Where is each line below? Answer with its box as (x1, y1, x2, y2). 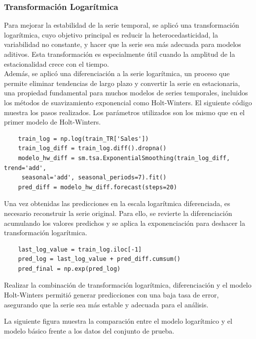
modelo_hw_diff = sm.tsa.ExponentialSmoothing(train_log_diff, (18, 154, 230, 162)
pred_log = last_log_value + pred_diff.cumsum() (18, 255, 181, 263)
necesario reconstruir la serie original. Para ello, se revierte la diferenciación (4, 208, 232, 218)
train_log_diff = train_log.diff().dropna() (18, 145, 167, 152)
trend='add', (4, 164, 46, 171)
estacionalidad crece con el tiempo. (4, 58, 109, 69)
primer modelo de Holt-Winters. (4, 117, 101, 127)
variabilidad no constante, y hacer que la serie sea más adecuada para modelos (4, 39, 241, 49)
